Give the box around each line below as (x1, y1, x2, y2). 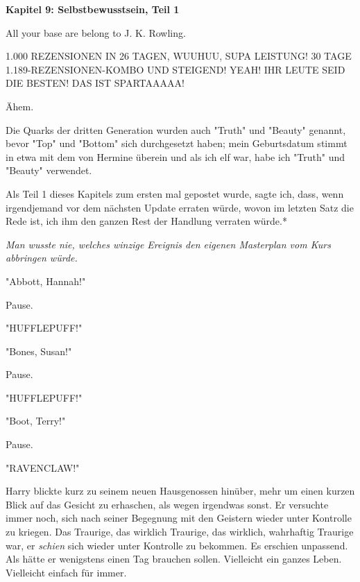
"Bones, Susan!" (6, 343, 72, 358)
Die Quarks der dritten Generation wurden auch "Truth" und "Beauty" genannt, (6, 122, 346, 137)
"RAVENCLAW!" (6, 460, 80, 474)
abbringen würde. (6, 250, 78, 265)
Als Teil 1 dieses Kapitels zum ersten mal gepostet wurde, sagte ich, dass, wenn (6, 186, 344, 200)
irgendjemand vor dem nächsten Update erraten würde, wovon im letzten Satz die (6, 200, 354, 214)
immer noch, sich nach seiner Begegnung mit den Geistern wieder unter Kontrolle (6, 511, 352, 525)
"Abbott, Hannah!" (6, 273, 86, 288)
